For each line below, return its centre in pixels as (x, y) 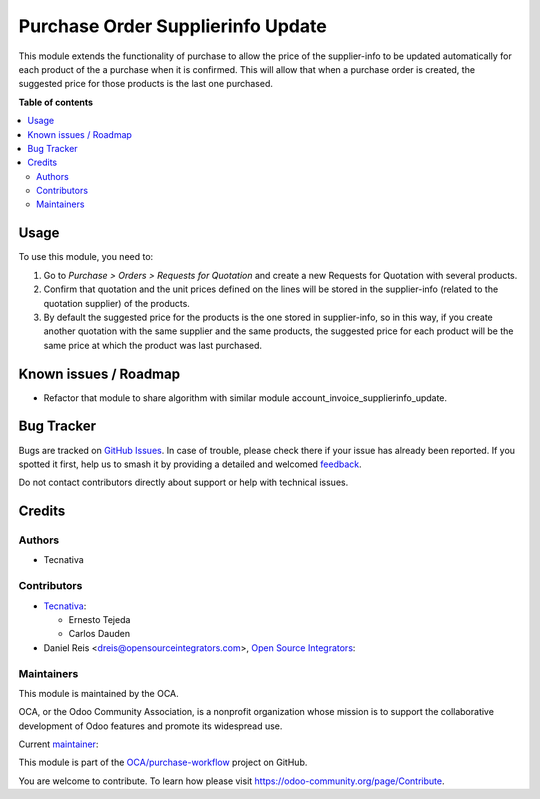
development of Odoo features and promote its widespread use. (150, 726)
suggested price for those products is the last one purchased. (146, 84)
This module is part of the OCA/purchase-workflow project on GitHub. (163, 762)
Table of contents (56, 102)
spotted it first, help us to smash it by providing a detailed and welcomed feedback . (190, 464)
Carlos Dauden (99, 634)
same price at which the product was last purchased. (153, 345)
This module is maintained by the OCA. (98, 693)
